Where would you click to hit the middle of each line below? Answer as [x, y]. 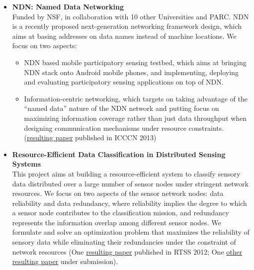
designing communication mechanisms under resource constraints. [124, 128]
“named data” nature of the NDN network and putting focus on [122, 108]
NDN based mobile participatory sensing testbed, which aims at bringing [135, 62]
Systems [27, 164]
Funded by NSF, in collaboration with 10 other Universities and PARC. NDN [130, 16]
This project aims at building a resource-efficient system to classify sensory [126, 173]
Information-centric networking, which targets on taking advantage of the [136, 98]
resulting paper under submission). [65, 261]
